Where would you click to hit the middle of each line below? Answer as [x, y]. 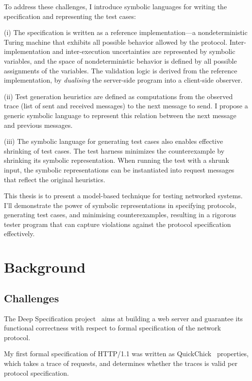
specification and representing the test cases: [70, 16]
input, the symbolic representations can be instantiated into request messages [119, 169]
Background [45, 267]
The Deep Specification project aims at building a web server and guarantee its [124, 318]
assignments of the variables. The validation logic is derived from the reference [121, 70]
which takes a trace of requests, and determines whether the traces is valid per [121, 363]
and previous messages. [38, 125]
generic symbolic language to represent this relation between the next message [120, 115]
